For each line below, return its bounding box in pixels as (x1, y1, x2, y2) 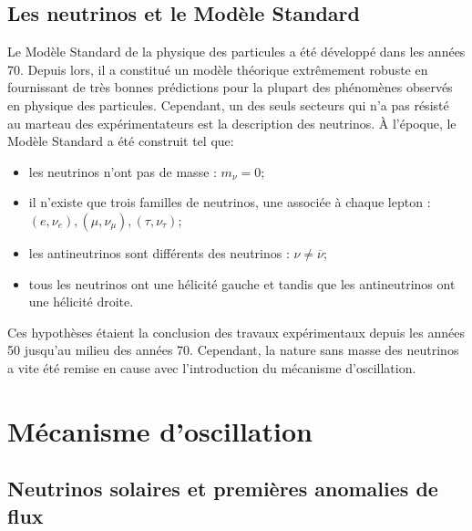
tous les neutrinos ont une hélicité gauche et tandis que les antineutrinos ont (28, 274, 456, 293)
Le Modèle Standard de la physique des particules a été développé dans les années (7, 42, 466, 61)
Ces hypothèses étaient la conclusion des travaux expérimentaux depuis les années (7, 322, 465, 341)
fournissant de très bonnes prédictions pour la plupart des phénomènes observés (7, 78, 453, 97)
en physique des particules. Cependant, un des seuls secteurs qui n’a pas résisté (7, 95, 449, 114)
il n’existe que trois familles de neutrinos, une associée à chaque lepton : (28, 193, 431, 212)
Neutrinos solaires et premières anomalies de (7, 474, 438, 503)
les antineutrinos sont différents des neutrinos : (28, 243, 290, 262)
